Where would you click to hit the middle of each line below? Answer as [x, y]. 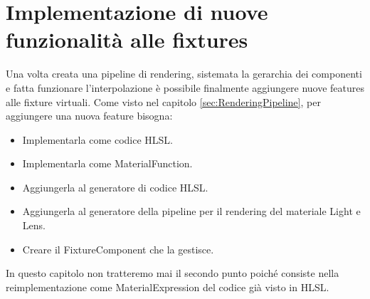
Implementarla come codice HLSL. [97, 139]
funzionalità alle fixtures [127, 40]
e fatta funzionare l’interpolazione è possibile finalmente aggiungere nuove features [185, 87]
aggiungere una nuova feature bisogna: [89, 116]
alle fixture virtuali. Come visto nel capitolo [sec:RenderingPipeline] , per [163, 101]
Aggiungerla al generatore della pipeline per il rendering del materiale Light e [191, 211]
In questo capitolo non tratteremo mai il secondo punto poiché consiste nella [173, 273]
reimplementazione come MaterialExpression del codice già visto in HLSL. [168, 287]
